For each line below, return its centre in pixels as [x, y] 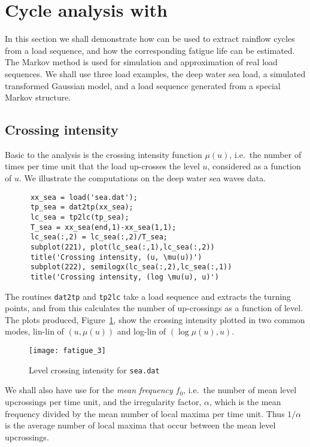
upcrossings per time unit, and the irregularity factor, [103, 401]
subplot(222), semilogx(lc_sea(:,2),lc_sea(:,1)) [131, 267]
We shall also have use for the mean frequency [89, 390]
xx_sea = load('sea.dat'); [84, 197]
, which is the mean [245, 401]
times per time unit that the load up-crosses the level [102, 166]
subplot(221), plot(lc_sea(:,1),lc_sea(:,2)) [122, 247]
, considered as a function [254, 166]
